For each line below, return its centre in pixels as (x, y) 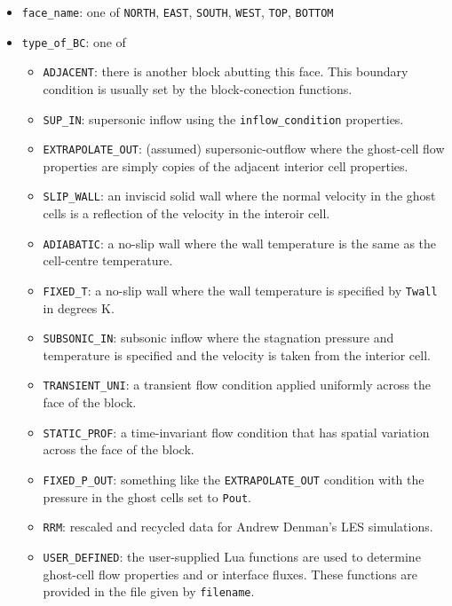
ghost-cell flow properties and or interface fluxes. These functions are (230, 574)
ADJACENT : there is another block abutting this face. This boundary (226, 71)
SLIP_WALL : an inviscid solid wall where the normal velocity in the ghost (239, 196)
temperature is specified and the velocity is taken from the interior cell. (237, 354)
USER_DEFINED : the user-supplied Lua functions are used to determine (232, 556)
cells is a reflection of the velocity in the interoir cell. (186, 213)
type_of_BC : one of (74, 41)
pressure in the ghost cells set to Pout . (147, 496)
